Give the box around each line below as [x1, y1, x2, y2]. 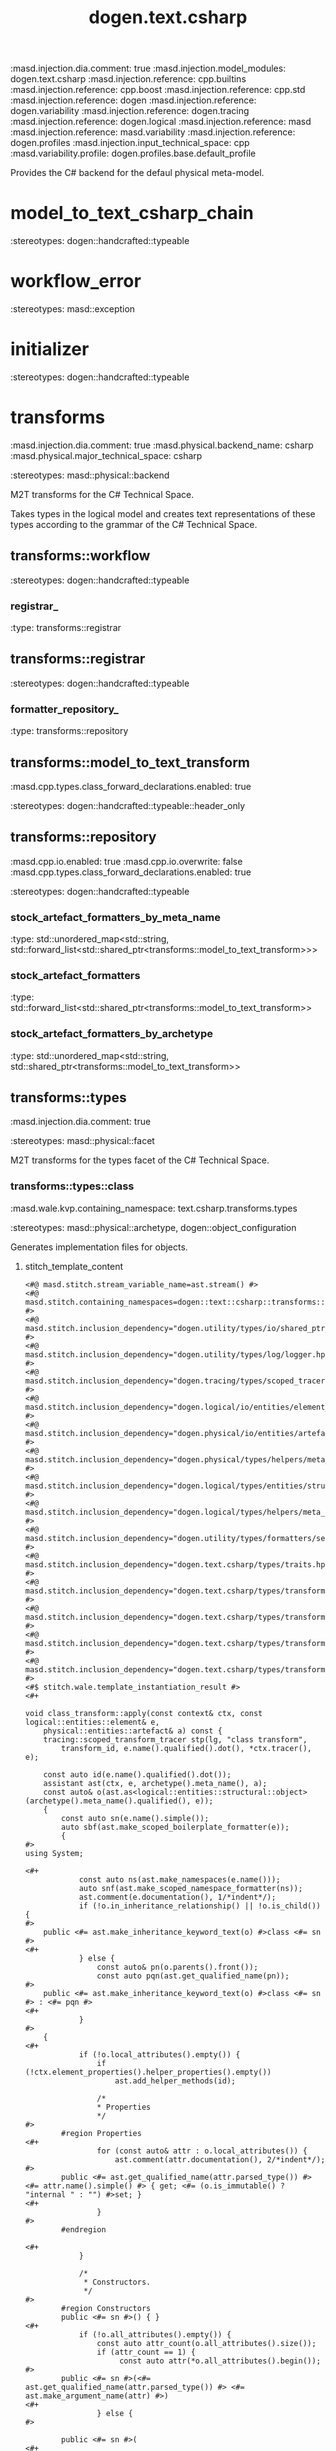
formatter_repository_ [10, 702, 119, 716]
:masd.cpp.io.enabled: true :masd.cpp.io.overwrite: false [10, 855, 243, 867]
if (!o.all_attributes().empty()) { [78, 2329, 232, 2340]
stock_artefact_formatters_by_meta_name [10, 910, 221, 924]
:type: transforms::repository [10, 725, 129, 737]
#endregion [61, 2224, 107, 2235]
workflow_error [10, 270, 142, 293]
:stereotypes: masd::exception [10, 303, 136, 315]
